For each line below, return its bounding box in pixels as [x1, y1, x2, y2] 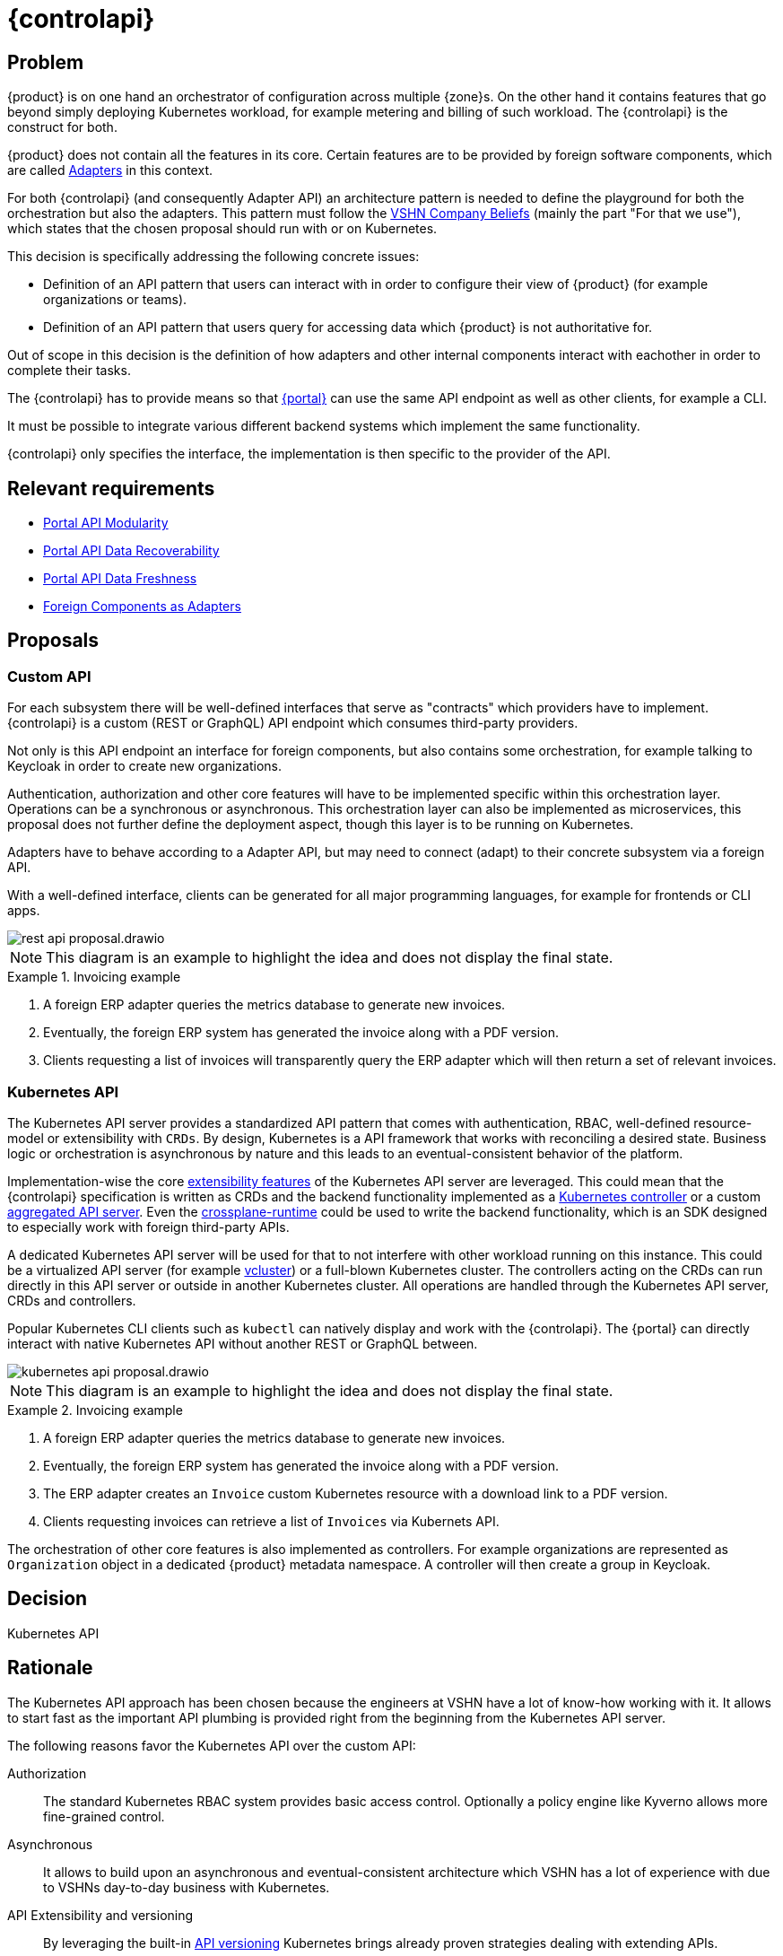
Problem [7, 50, 84, 74]
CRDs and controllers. [7, 1292, 136, 1308]
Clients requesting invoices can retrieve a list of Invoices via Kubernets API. [43, 1513, 500, 1529]
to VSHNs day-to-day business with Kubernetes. [43, 1879, 330, 1895]
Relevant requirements [7, 476, 215, 500]
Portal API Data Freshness [43, 571, 197, 587]
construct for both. [7, 119, 117, 135]
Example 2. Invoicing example [7, 1402, 183, 1418]
